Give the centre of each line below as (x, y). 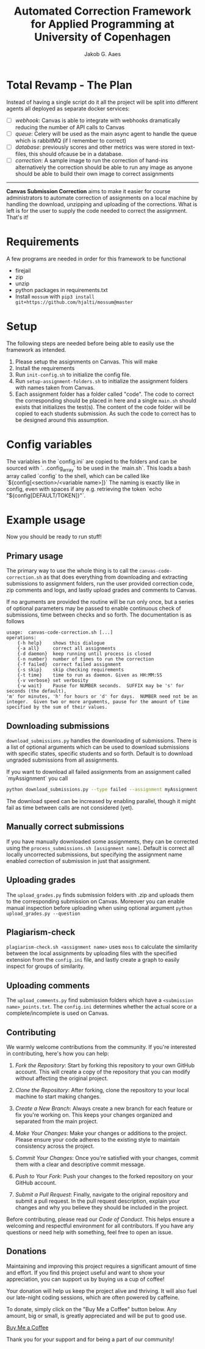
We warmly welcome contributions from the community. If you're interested (101, 1047)
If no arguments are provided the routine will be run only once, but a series (100, 602)
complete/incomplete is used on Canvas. (58, 1013)
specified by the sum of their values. (57, 707)
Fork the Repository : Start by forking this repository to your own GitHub (105, 1065)
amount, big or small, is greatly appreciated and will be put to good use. (96, 1315)
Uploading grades (41, 880)
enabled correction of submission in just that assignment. (78, 861)
